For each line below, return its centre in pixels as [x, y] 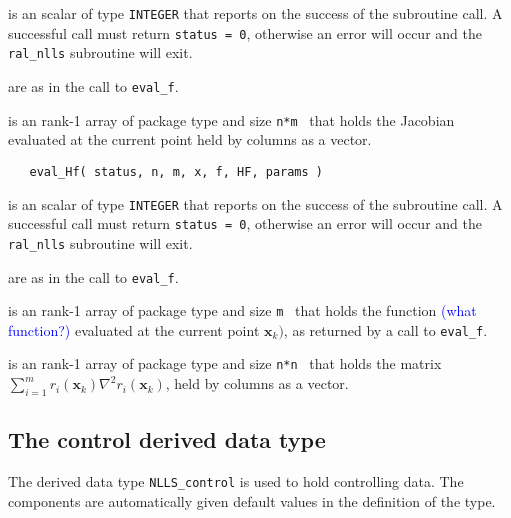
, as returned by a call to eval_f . [385, 329]
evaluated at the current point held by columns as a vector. [190, 139]
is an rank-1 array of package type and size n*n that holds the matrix [225, 363]
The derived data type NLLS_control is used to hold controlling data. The [236, 481]
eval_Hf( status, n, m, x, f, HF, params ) [176, 171]
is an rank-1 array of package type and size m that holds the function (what [242, 310]
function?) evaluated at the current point [134, 329]
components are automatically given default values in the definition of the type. [252, 500]
